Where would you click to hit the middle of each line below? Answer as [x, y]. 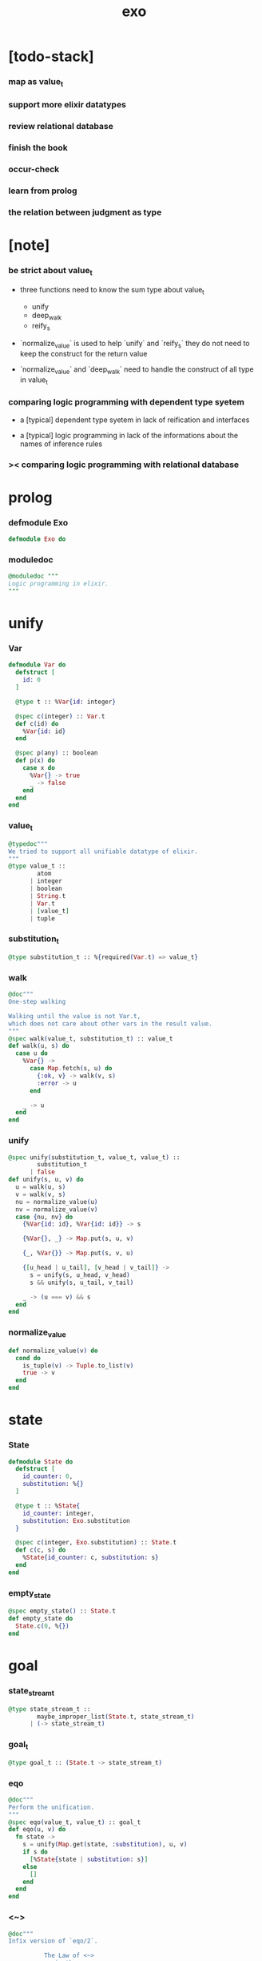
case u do [32, 1053]
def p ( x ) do [36, 761]
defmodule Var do [37, 665]
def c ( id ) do [37, 723]
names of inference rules [61, 444]
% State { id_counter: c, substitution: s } [91, 1558]
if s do [35, 1852]
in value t [34, 381]
